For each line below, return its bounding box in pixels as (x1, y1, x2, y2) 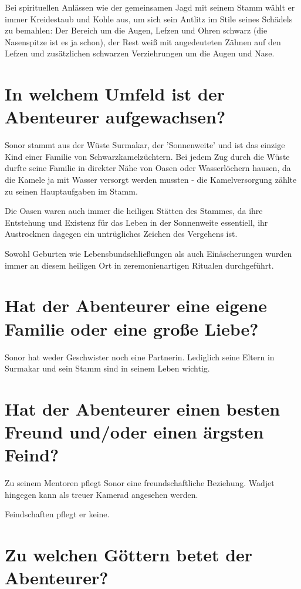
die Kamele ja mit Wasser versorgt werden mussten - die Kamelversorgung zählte (5, 173, 297, 186)
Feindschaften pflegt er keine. (5, 508, 110, 520)
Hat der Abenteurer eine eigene (5, 293, 268, 317)
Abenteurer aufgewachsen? (5, 105, 226, 129)
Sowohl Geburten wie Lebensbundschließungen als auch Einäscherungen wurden (5, 247, 292, 260)
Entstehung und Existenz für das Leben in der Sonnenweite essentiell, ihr (5, 216, 268, 228)
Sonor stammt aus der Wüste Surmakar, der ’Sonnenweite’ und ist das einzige (5, 139, 285, 151)
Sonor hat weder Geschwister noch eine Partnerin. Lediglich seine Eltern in (5, 350, 275, 363)
